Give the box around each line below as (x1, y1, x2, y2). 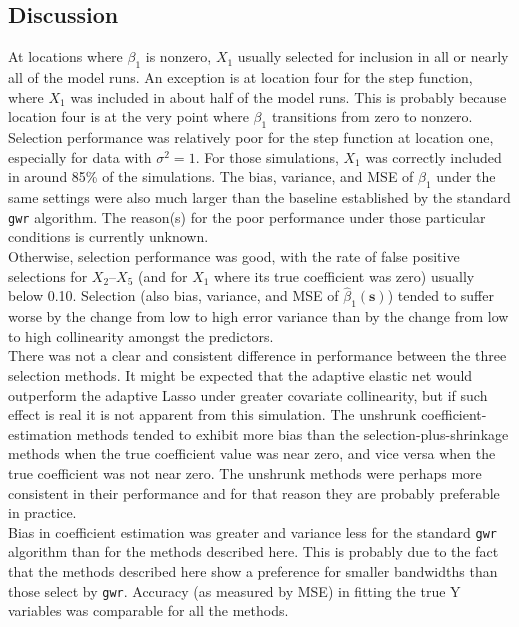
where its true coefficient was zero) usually (214, 265, 475, 286)
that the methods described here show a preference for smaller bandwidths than (8, 561, 498, 582)
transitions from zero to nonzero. (271, 106, 473, 127)
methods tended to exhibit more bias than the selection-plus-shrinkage (76, 423, 509, 444)
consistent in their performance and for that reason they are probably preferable (8, 482, 500, 503)
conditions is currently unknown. (8, 226, 209, 247)
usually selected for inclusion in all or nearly (237, 46, 509, 67)
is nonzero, (145, 46, 212, 67)
